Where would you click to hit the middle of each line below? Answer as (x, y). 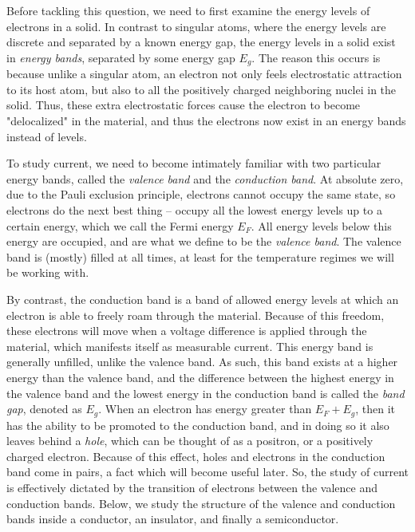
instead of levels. (47, 136)
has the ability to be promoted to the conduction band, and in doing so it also (198, 425)
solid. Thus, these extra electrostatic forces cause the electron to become (184, 105)
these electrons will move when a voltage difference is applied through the (187, 331)
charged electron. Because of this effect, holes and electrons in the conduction (196, 456)
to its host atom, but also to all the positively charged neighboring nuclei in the (202, 89)
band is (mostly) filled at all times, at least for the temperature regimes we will (200, 256)
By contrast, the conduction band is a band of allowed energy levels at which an (203, 299)
